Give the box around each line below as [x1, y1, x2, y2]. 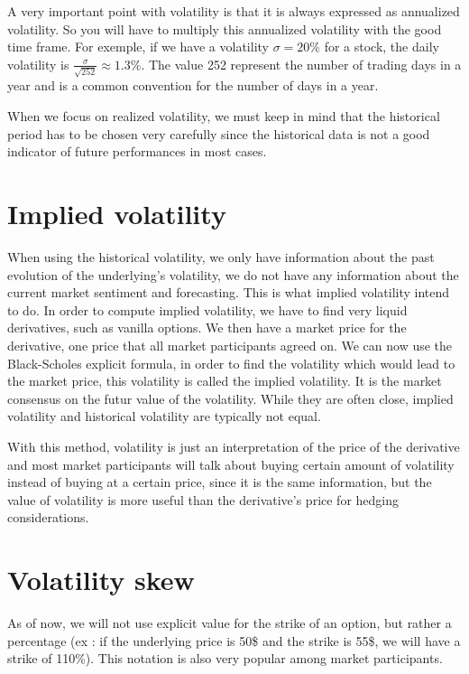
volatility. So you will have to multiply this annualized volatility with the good [7, 19, 442, 38]
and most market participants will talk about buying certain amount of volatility [7, 454, 455, 473]
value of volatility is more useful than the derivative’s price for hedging [7, 490, 400, 509]
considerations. [7, 508, 89, 527]
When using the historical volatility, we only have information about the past [7, 247, 435, 266]
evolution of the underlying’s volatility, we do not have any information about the [7, 265, 459, 284]
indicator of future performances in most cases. [7, 142, 267, 161]
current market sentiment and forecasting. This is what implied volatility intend [7, 283, 450, 302]
